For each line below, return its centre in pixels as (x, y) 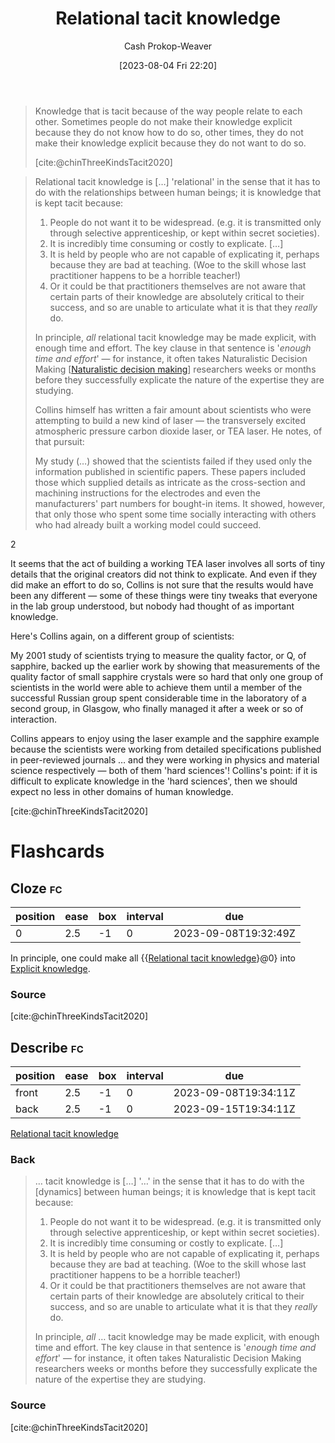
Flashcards (57, 851)
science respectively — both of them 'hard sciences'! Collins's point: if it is (164, 770)
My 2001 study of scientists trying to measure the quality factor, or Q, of (158, 655)
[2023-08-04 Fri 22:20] (168, 65)
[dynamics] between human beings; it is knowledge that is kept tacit (175, 1192)
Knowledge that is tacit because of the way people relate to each (168, 111)
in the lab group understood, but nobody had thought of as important (152, 606)
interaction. (34, 719)
